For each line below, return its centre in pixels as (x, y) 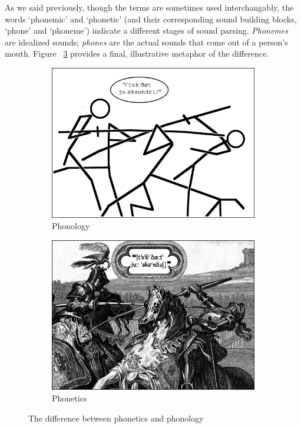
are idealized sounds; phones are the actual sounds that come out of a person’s (146, 42)
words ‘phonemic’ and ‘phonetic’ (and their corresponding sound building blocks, (151, 19)
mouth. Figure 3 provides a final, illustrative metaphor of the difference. (137, 53)
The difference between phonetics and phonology (116, 418)
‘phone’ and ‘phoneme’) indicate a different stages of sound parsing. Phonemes (146, 30)
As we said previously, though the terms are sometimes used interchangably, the (149, 7)
